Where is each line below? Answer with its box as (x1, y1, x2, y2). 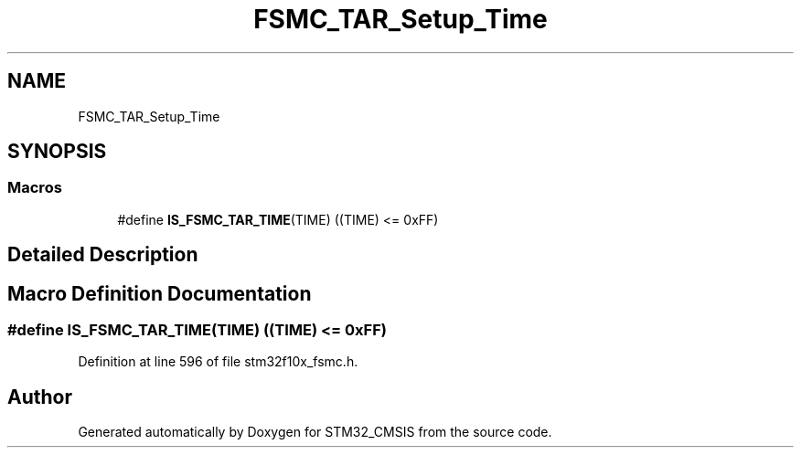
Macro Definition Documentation (7, 281, 312, 305)
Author (7, 385, 72, 408)
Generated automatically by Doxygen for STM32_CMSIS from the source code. (78, 424, 552, 440)
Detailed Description (7, 243, 198, 267)
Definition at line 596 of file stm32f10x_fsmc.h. (78, 354, 358, 370)
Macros (7, 178, 62, 197)
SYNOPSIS (7, 140, 107, 164)
